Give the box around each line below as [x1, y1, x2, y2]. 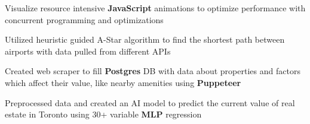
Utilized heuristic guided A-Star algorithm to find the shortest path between [5, 33, 285, 46]
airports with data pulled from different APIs [5, 44, 171, 57]
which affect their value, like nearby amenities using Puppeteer [5, 76, 241, 88]
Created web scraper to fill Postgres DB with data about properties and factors [5, 65, 300, 77]
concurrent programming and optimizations [5, 13, 164, 26]
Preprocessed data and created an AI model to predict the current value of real [5, 96, 295, 109]
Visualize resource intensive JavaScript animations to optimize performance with [5, 2, 306, 14]
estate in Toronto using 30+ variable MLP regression [5, 108, 202, 120]
